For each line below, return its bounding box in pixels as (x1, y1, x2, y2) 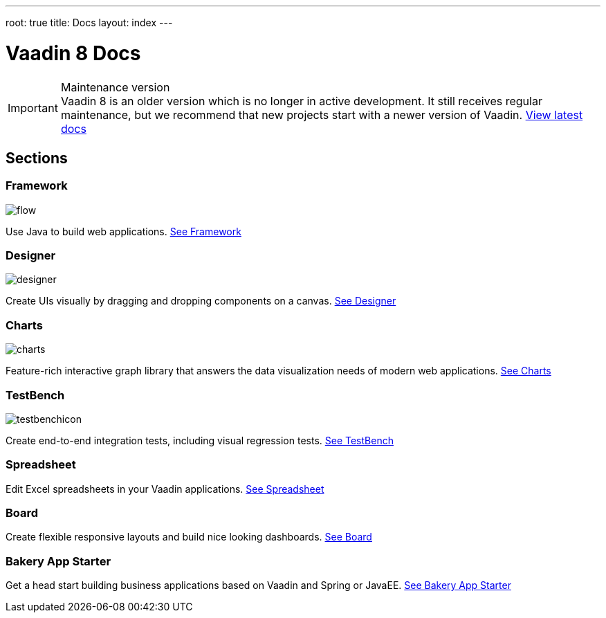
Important (8, 100, 58, 115)
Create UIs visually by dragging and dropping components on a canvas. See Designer (6, 295, 396, 307)
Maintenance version (60, 80, 170, 94)
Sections (6, 149, 68, 167)
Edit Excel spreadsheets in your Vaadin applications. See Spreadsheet (6, 482, 324, 495)
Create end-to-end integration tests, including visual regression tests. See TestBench (6, 434, 394, 446)
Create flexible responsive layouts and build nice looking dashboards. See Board (6, 531, 372, 543)
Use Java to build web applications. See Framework (6, 225, 241, 237)
